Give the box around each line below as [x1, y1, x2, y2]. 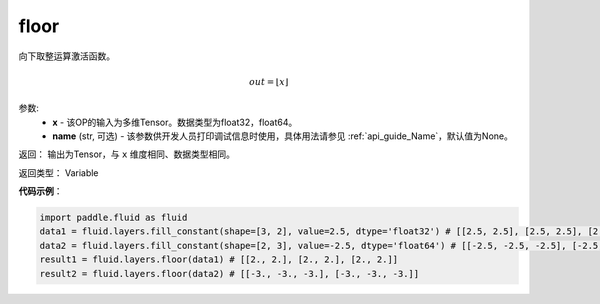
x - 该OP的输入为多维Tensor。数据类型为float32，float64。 [52, 116, 298, 128]
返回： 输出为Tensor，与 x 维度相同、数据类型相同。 [18, 148, 235, 160]
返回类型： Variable [18, 166, 99, 179]
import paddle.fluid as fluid [39, 212, 188, 224]
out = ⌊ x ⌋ [248, 76, 289, 87]
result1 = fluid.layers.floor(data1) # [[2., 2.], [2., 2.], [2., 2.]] [39, 254, 399, 265]
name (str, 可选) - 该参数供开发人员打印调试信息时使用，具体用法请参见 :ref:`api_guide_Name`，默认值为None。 [52, 130, 514, 142]
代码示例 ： [18, 185, 63, 197]
